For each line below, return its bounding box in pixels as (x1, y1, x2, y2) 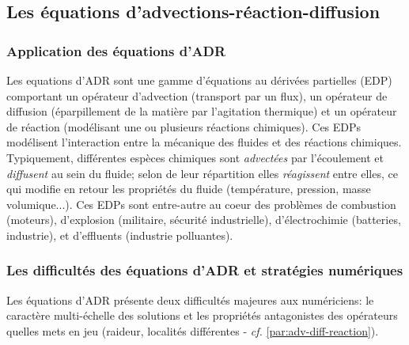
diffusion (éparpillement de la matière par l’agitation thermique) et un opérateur (6, 103, 397, 119)
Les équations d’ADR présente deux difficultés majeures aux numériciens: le (6, 291, 374, 308)
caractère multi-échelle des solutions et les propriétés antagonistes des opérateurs (6, 307, 398, 324)
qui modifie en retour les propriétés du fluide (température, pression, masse (6, 180, 371, 197)
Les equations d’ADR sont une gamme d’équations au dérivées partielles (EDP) (6, 72, 392, 88)
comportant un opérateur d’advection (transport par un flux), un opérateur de (6, 87, 388, 104)
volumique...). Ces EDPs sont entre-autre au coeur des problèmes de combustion (6, 195, 396, 212)
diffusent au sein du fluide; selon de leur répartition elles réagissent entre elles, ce (6, 165, 398, 181)
